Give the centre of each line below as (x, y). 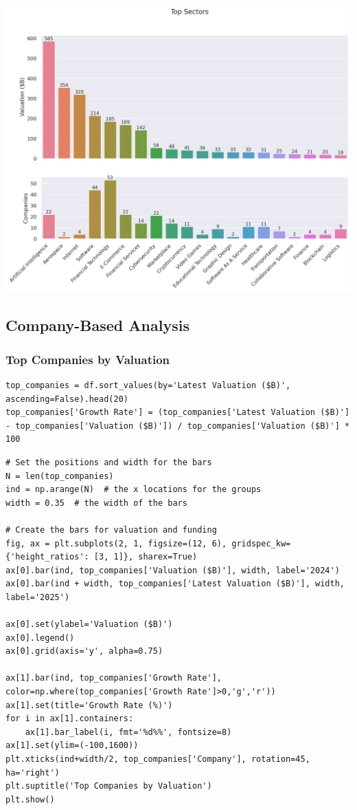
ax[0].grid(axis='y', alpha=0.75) (84, 651)
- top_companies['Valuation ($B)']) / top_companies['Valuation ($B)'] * (178, 426)
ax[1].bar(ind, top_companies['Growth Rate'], (114, 678)
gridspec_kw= (261, 543)
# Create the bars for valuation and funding (111, 530)
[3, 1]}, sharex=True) (146, 557)
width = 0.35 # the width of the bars (96, 503)
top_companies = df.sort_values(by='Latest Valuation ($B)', (148, 385)
